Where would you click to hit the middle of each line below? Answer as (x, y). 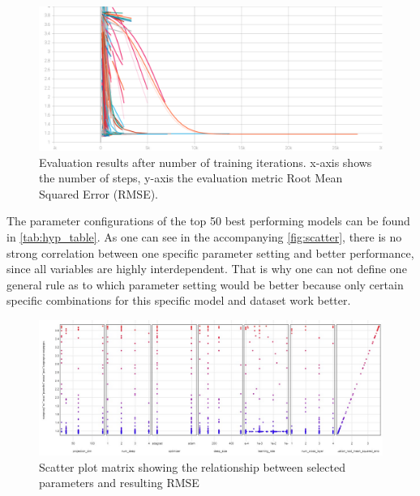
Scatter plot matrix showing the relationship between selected (192, 466)
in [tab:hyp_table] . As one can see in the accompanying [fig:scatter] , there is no (204, 237)
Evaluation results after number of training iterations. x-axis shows (206, 162)
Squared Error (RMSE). (99, 193)
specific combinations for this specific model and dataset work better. (179, 300)
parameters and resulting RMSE (119, 483)
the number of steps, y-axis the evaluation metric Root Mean (191, 178)
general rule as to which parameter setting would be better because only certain (205, 284)
